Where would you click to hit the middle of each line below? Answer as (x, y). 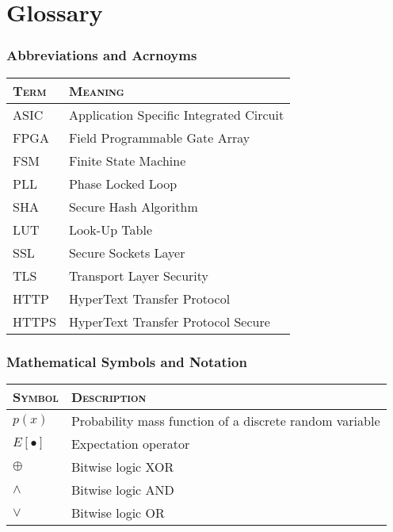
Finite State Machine (127, 160)
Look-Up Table (111, 229)
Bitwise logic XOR (122, 466)
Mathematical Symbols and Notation (127, 361)
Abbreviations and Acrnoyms (102, 55)
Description (109, 396)
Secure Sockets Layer (127, 252)
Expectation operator (130, 443)
